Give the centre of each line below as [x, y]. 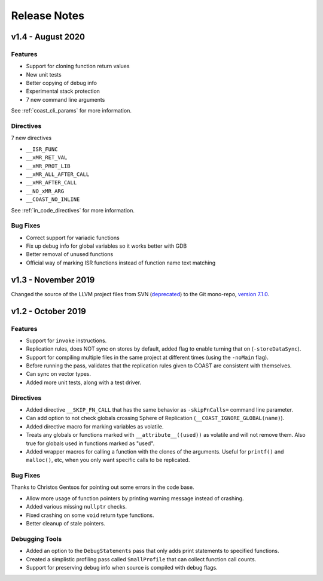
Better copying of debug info [61, 83]
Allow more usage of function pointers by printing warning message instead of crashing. [135, 498]
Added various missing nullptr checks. [77, 507]
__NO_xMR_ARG [45, 191]
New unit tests [44, 74]
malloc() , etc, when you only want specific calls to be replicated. [108, 460]
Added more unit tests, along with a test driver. [84, 382]
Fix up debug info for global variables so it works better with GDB [106, 246]
